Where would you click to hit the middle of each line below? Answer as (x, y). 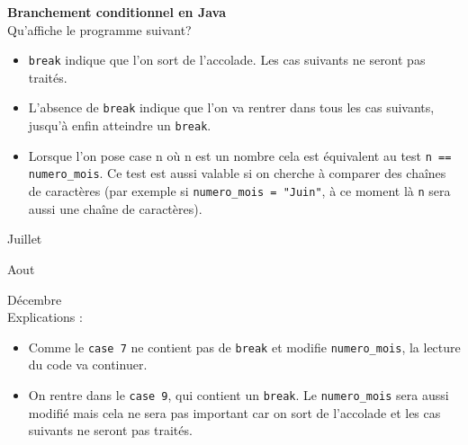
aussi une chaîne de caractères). (115, 208)
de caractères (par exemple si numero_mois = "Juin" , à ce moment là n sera (239, 191)
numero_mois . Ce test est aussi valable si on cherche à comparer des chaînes (237, 173)
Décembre (35, 299)
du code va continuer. (88, 365)
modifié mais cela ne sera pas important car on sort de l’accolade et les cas (234, 412)
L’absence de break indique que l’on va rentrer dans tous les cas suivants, (231, 107)
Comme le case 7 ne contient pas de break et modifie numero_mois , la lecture (244, 347)
